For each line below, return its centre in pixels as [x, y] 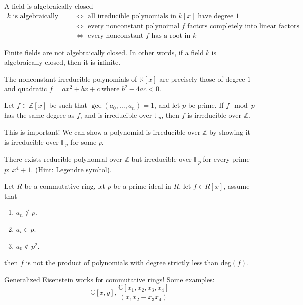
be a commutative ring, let [65, 186]
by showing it [230, 132]
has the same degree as [40, 115]
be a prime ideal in [142, 186]
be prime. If [206, 105]
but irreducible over [161, 159]
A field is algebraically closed [49, 6]
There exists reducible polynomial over [63, 159]
